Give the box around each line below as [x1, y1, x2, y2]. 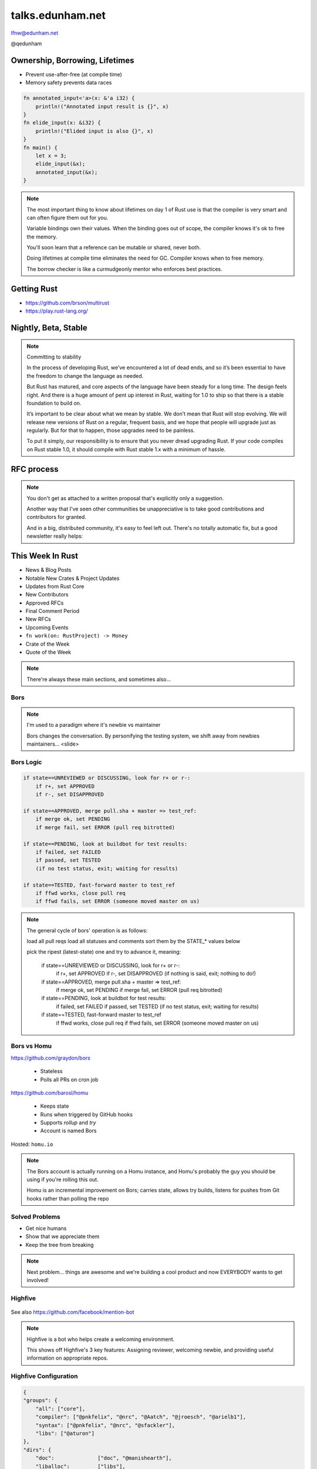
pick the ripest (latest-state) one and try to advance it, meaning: [26, 948, 181, 955]
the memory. [26, 233, 58, 240]
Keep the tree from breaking [25, 1241, 94, 1248]
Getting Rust [11, 284, 58, 294]
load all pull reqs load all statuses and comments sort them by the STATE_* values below [26, 938, 241, 945]
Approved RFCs [25, 599, 64, 606]
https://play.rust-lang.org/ [25, 307, 88, 314]
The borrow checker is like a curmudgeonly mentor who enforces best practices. [26, 265, 222, 273]
